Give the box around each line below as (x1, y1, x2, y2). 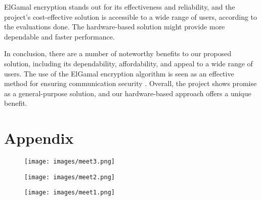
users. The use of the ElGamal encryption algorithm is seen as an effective (4, 68, 234, 78)
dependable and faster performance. (4, 31, 115, 42)
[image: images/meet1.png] (24, 189, 115, 196)
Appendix (4, 128, 74, 148)
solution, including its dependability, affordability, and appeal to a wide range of (4, 58, 253, 68)
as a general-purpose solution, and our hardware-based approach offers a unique (4, 88, 251, 98)
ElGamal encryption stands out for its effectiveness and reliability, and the (4, 2, 235, 12)
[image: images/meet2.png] (24, 173, 115, 181)
